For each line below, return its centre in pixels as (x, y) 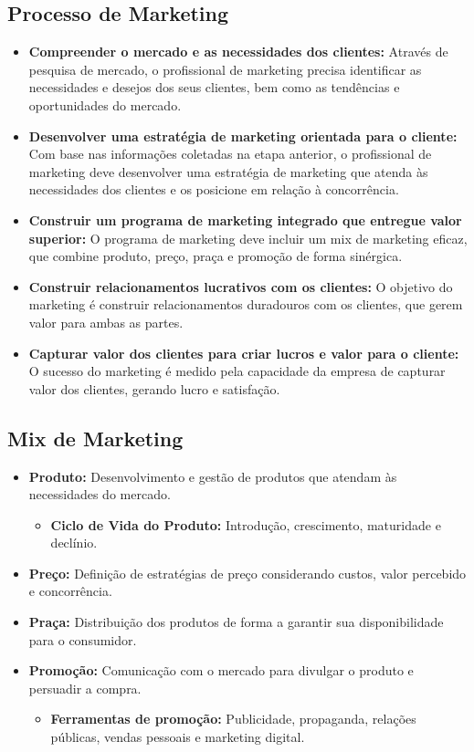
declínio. (74, 543)
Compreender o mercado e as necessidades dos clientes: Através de (238, 52)
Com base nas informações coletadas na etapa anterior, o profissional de (230, 154)
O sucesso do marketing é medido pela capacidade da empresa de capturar (237, 371)
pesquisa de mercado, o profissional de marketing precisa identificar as (225, 69)
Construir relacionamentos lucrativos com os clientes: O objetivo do (241, 286)
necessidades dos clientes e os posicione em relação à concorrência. (214, 189)
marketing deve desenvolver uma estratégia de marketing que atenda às (228, 171)
